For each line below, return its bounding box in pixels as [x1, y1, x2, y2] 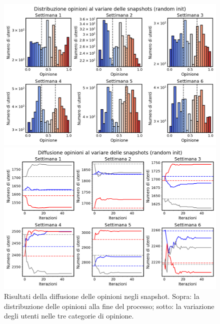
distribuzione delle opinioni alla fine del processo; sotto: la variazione [4, 300, 214, 311]
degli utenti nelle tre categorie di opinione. [4, 310, 134, 321]
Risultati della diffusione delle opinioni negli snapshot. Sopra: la [4, 290, 199, 301]
